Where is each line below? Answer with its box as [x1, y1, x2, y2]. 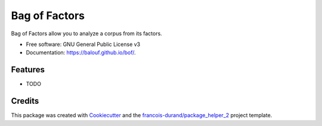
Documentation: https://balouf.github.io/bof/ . [26, 49, 137, 56]
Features [11, 64, 45, 75]
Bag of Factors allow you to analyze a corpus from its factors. [11, 30, 162, 37]
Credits [11, 96, 39, 106]
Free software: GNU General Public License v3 [26, 41, 141, 48]
